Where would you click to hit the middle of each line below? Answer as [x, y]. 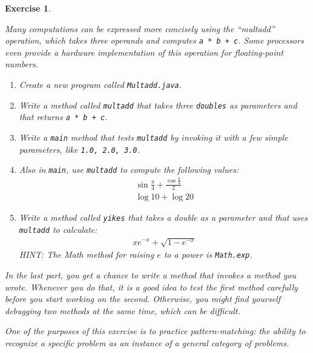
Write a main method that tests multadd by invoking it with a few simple [153, 137]
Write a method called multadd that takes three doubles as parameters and [158, 105]
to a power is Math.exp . [208, 254]
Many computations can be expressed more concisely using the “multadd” [140, 28]
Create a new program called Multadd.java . [100, 85]
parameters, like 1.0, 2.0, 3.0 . [79, 149]
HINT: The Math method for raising [87, 254]
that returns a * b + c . [63, 117]
